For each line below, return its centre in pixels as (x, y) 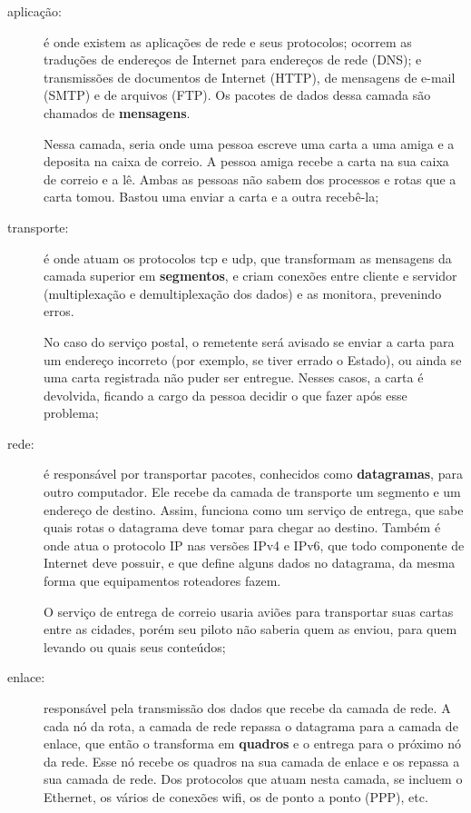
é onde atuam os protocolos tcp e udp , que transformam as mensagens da (248, 258)
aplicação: (34, 11)
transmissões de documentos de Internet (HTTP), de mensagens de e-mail (250, 77)
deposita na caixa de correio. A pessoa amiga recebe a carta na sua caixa (246, 161)
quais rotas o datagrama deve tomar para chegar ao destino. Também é (242, 527)
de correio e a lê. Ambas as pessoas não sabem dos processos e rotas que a (250, 178)
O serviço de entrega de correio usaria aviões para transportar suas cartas (249, 611)
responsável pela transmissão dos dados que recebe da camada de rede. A (247, 708)
